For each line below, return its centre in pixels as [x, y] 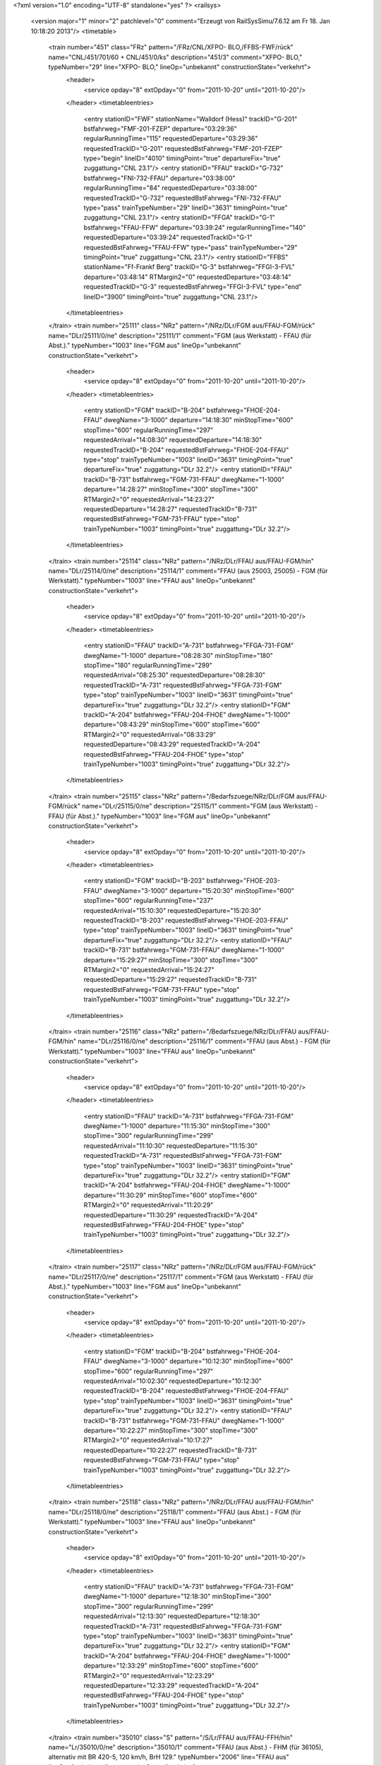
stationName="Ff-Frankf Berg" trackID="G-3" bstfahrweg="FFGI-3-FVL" [189, 267]
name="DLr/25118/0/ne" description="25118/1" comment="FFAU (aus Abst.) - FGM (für [175, 1512]
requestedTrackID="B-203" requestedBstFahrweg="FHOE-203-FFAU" [186, 921]
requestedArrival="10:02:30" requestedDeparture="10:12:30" [173, 1381]
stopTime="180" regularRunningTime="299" [148, 665]
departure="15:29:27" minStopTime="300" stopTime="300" [171, 959]
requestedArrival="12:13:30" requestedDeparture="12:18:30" [172, 1616]
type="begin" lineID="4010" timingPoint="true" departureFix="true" [182, 158]
